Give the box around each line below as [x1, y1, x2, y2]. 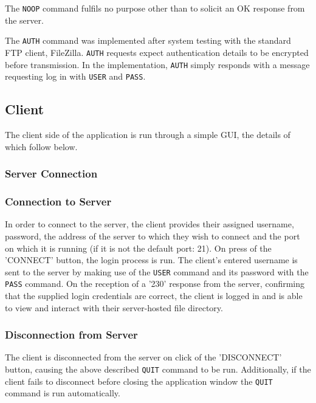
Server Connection [5, 166, 98, 181]
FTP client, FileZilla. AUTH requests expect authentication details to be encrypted [5, 46, 309, 58]
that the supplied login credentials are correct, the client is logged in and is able [5, 289, 303, 302]
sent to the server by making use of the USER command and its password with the [5, 265, 309, 278]
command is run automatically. [5, 387, 120, 399]
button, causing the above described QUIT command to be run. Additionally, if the [5, 363, 311, 376]
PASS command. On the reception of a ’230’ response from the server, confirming [5, 277, 305, 290]
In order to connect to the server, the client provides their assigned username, [5, 218, 294, 230]
